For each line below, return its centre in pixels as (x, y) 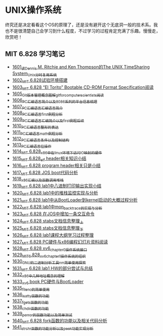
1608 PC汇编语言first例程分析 (37, 114)
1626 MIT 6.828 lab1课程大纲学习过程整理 (53, 235)
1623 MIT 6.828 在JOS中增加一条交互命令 (53, 215)
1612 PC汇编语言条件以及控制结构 (41, 139)
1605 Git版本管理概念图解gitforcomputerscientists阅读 (58, 94)
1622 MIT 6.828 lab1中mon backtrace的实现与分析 (57, 207)
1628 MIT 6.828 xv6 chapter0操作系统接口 (49, 249)
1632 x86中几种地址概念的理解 (38, 275)
